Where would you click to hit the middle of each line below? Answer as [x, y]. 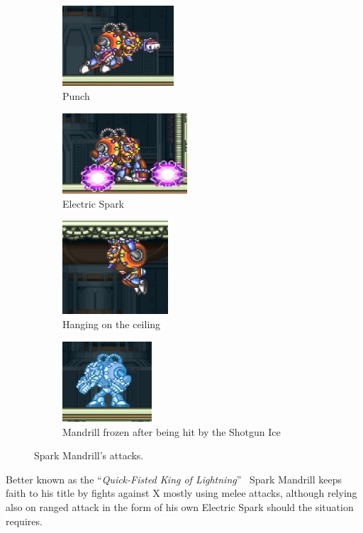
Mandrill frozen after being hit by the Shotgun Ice [172, 431]
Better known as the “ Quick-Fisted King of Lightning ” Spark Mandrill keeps [174, 479]
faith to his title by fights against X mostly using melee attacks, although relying [181, 493]
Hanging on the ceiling [112, 324]
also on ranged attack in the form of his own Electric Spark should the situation [180, 506]
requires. [24, 521]
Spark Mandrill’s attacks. [89, 455]
